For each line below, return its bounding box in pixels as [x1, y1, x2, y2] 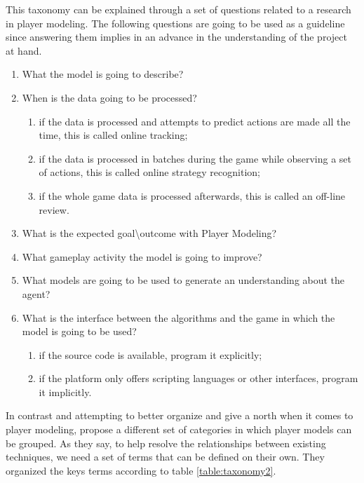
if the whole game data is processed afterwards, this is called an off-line [39, 188, 346, 203]
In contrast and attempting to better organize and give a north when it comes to [6, 408, 353, 423]
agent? [22, 286, 50, 301]
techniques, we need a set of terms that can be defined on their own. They [6, 449, 325, 464]
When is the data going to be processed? [22, 90, 197, 104]
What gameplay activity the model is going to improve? [22, 249, 262, 264]
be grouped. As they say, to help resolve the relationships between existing [6, 435, 326, 450]
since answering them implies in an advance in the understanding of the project [6, 29, 347, 44]
